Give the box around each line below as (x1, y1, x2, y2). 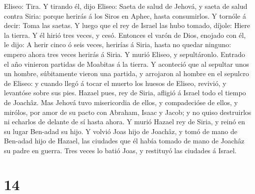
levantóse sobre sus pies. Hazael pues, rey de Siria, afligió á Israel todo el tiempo (4, 87, 246, 98)
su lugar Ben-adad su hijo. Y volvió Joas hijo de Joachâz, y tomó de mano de (4, 126, 237, 136)
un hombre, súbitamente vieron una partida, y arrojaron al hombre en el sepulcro (4, 68, 249, 79)
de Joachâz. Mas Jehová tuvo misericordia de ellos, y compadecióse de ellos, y (4, 97, 238, 107)
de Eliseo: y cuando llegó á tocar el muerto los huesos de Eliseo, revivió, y (4, 78, 227, 88)
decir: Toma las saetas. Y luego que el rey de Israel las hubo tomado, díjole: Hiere (4, 20, 250, 30)
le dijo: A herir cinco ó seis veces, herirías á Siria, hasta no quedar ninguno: (4, 39, 231, 50)
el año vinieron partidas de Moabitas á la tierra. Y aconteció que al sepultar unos (4, 58, 249, 69)
